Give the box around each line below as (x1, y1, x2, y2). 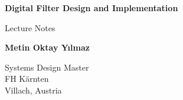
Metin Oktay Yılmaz (5, 41, 90, 54)
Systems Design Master (5, 61, 89, 73)
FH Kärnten (5, 72, 49, 85)
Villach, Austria (5, 84, 62, 96)
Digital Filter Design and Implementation (5, 2, 178, 14)
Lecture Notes (5, 21, 55, 34)
